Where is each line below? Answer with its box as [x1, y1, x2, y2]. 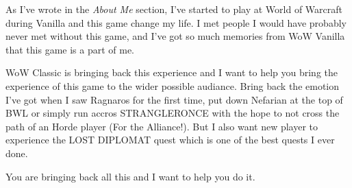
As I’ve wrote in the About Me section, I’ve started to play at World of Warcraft [5, 2, 342, 16]
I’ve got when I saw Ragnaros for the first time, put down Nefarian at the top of [5, 92, 343, 106]
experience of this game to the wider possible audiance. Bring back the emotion [5, 78, 340, 93]
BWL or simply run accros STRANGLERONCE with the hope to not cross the [5, 106, 340, 120]
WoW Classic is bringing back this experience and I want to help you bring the [5, 65, 338, 80]
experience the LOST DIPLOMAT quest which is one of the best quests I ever [5, 132, 335, 147]
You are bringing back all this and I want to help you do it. [5, 169, 255, 183]
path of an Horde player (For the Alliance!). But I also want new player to [5, 119, 318, 133]
